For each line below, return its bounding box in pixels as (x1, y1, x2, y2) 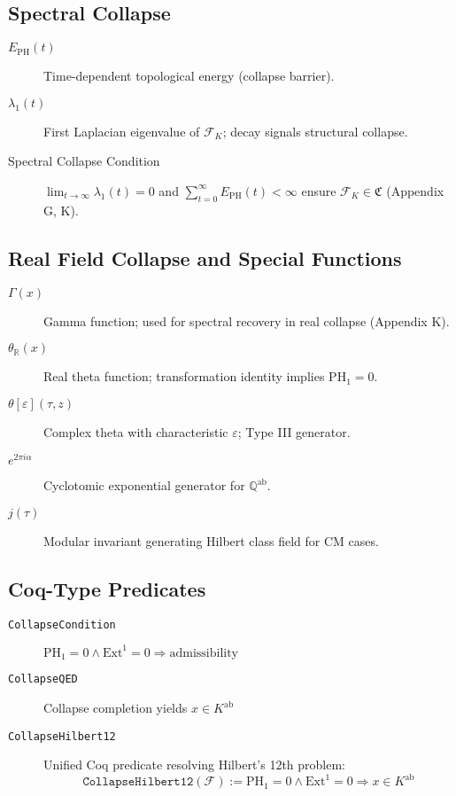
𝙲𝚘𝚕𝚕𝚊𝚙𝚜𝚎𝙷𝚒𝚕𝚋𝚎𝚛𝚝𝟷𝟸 (82, 776, 194, 789)
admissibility (169, 646, 238, 659)
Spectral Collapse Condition (8, 152, 160, 170)
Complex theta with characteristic (43, 422, 228, 441)
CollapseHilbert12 (8, 730, 116, 743)
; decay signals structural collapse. (222, 121, 408, 140)
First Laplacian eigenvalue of (43, 121, 200, 140)
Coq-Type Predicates (8, 575, 206, 603)
